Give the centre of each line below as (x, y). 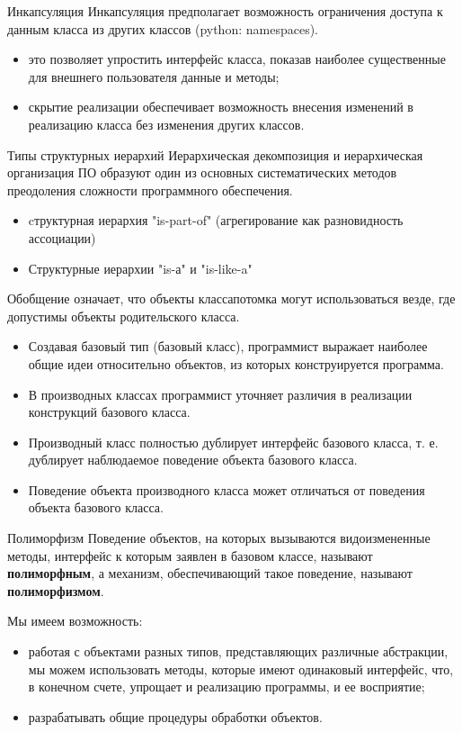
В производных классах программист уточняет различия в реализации (220, 394)
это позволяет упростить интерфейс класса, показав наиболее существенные (237, 59)
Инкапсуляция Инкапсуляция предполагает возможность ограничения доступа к (225, 11)
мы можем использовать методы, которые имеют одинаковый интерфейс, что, (241, 669)
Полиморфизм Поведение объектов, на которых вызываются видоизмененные (219, 538)
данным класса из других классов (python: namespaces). (163, 28)
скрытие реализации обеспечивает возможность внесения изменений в (221, 107)
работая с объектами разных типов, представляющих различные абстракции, (238, 651)
